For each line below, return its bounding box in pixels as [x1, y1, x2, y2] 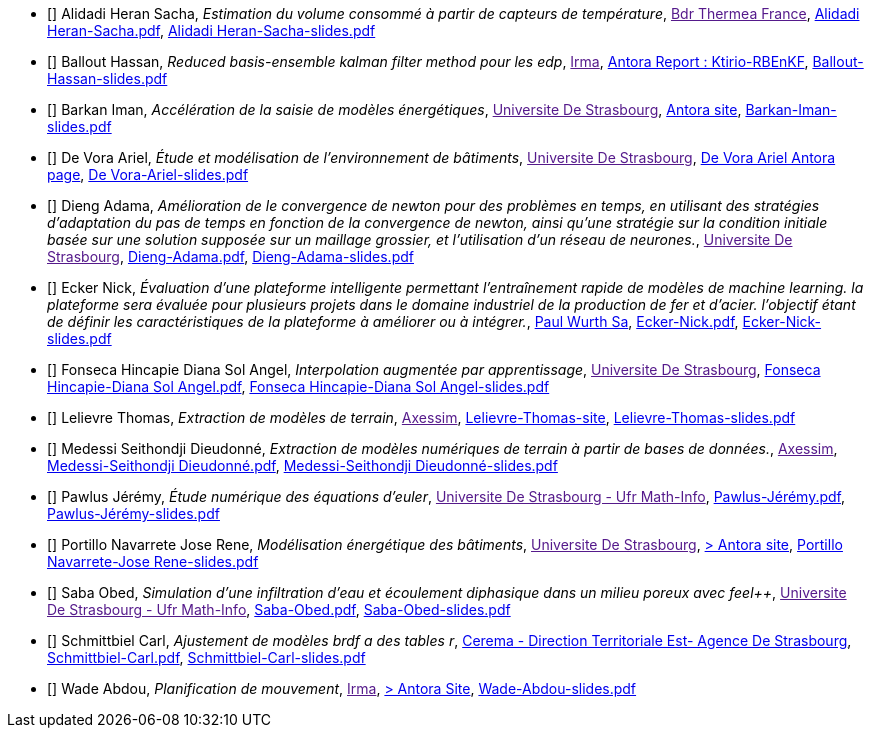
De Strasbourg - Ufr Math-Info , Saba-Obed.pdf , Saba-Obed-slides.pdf [47, 601, 511, 618]
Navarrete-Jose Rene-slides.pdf [47, 553, 259, 570]
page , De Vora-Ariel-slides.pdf [47, 166, 249, 183]
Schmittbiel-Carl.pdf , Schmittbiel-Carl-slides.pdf [47, 649, 366, 666]
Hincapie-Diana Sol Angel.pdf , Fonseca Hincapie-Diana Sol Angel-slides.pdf [47, 378, 550, 395]
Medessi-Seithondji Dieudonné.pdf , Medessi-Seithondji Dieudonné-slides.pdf [47, 457, 558, 474]
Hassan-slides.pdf [47, 70, 168, 87]
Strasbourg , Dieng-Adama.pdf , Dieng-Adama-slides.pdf [47, 248, 414, 265]
